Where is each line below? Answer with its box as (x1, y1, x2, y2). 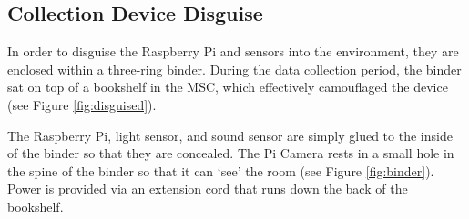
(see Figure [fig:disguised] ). (7, 95, 157, 114)
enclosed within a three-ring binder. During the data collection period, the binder (7, 59, 462, 78)
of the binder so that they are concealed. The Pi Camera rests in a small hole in (7, 144, 454, 163)
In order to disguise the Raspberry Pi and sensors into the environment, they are (7, 42, 459, 61)
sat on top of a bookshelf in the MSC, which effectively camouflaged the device (7, 77, 448, 96)
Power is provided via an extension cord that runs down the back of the (7, 179, 408, 198)
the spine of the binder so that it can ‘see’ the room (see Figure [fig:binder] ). (7, 161, 434, 180)
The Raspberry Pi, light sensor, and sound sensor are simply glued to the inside (7, 125, 453, 144)
